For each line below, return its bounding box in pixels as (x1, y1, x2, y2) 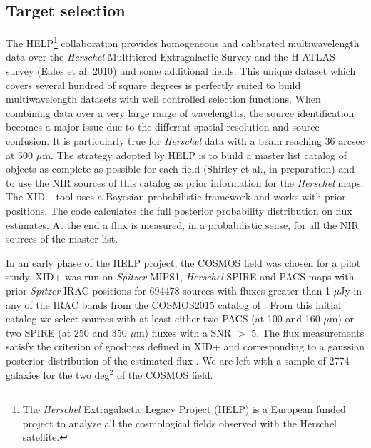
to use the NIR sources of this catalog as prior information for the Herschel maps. (6, 175, 364, 190)
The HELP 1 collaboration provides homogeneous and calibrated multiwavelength (6, 34, 360, 50)
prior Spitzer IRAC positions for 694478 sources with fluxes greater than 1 (6, 282, 331, 297)
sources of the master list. (6, 231, 118, 246)
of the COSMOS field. (116, 367, 213, 382)
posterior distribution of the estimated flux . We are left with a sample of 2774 (6, 352, 350, 367)
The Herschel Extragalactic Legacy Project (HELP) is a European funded (22, 402, 346, 417)
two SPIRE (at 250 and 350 (6, 325, 127, 340)
